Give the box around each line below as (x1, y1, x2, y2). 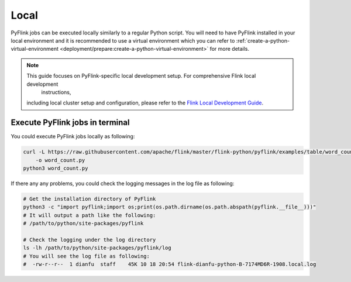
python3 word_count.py (23, 165, 88, 172)
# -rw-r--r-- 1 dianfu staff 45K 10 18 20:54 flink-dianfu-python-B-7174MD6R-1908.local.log (23, 261, 316, 268)
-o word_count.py (35, 156, 85, 163)
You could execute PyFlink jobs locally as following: (11, 133, 135, 140)
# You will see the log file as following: (23, 253, 150, 259)
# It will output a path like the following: (23, 212, 156, 218)
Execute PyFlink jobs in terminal (11, 117, 130, 128)
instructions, (41, 88, 71, 96)
